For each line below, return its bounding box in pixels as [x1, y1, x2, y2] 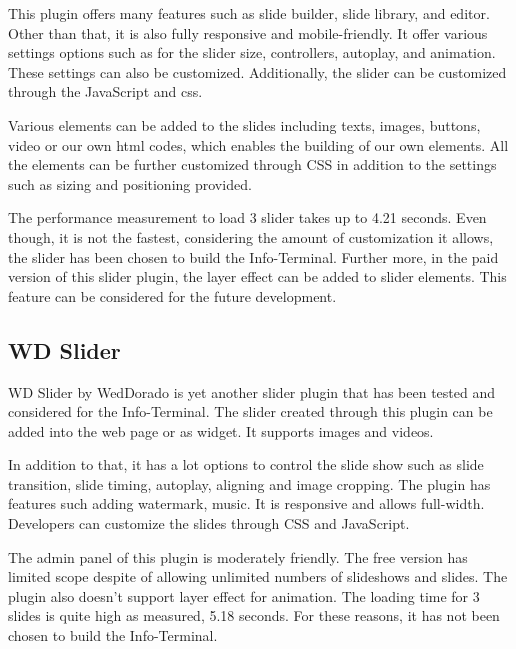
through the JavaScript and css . [8, 81, 203, 102]
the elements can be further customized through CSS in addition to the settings [8, 154, 497, 175]
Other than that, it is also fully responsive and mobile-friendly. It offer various [8, 22, 488, 43]
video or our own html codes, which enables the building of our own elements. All [8, 134, 509, 155]
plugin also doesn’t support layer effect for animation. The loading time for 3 [8, 585, 480, 606]
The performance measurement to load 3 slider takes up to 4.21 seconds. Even [8, 207, 487, 228]
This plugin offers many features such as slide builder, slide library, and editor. [8, 3, 490, 23]
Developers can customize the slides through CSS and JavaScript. [8, 513, 410, 534]
